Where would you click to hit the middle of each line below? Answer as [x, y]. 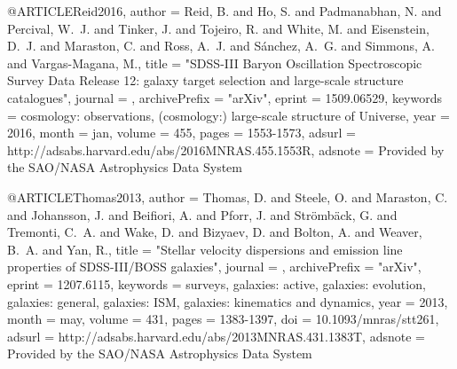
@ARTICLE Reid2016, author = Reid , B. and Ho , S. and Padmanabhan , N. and [225, 11]
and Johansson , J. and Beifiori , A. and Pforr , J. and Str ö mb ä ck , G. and [202, 214]
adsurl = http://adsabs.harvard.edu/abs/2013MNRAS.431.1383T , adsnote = [216, 336]
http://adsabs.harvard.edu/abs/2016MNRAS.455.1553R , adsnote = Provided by [226, 149]
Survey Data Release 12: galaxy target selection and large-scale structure [205, 80]
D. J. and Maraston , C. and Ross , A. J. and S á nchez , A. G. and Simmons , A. [221, 46]
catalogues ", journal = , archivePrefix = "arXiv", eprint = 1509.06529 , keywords [225, 97]
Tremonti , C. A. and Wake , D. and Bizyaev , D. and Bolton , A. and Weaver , [215, 232]
